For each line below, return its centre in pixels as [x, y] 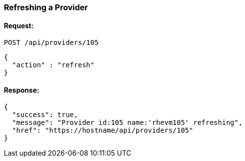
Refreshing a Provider [46, 7]
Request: [19, 25]
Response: [22, 90]
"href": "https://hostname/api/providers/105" [102, 131]
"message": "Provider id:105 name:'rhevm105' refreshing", [127, 123]
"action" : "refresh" [53, 65]
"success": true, [45, 115]
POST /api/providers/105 [51, 43]
